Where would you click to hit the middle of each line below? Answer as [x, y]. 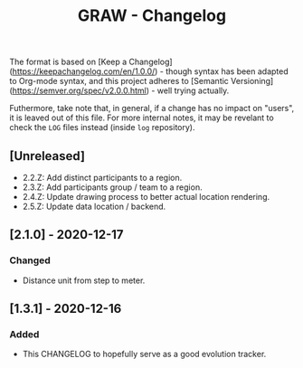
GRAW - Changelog [152, 16]
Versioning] [252, 81]
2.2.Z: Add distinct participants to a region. [102, 178]
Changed [30, 260]
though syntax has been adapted [227, 71]
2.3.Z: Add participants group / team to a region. [112, 187]
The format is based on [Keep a [68, 62]
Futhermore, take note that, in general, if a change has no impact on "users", [152, 109]
